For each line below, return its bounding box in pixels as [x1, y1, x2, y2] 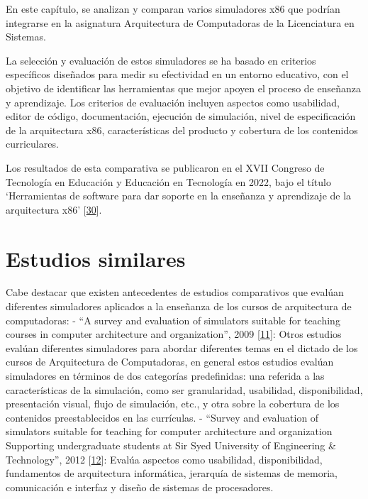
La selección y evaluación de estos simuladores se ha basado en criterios [6, 53, 316, 67]
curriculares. [6, 136, 59, 151]
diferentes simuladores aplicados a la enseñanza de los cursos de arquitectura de [6, 299, 352, 314]
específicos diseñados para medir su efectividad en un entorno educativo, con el [6, 67, 349, 82]
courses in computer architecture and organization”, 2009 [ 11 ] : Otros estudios [6, 327, 342, 341]
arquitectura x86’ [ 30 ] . [6, 202, 102, 216]
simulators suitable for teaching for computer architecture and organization [6, 424, 333, 439]
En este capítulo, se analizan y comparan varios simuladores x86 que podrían [6, 1, 340, 16]
